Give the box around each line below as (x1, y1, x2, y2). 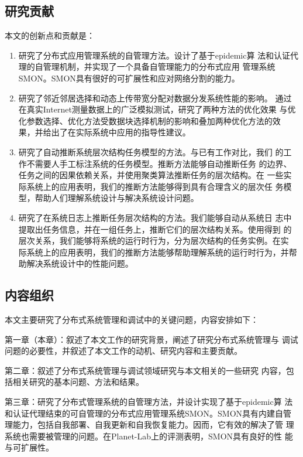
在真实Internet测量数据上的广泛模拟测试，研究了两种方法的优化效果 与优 (18, 103, 296, 115)
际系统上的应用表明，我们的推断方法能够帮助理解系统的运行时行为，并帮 (18, 245, 297, 258)
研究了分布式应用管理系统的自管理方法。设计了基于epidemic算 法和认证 (18, 49, 291, 61)
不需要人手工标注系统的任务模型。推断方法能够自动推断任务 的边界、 (26, 157, 292, 169)
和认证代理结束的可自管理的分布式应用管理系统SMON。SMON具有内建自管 (5, 407, 292, 419)
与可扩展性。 (5, 441, 54, 453)
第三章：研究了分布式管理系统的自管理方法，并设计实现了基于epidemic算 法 (5, 395, 293, 408)
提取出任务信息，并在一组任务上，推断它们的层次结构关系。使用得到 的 (18, 223, 292, 235)
